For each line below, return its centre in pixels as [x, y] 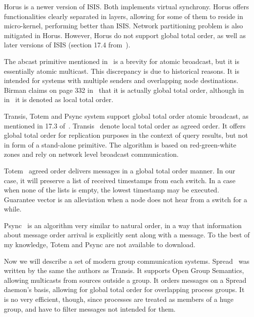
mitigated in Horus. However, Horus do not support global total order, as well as [125, 35]
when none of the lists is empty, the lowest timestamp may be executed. [112, 190]
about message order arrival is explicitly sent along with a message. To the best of [127, 235]
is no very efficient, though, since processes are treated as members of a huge [119, 299]
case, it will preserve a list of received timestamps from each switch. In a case [120, 180]
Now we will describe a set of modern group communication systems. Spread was [127, 261]
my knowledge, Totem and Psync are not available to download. [100, 244]
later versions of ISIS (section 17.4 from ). [67, 45]
